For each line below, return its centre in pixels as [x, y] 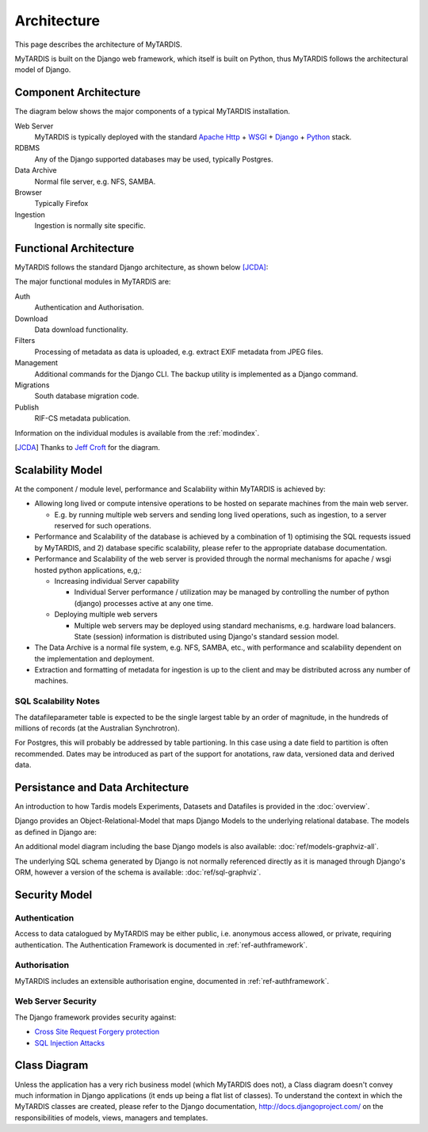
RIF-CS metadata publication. [82, 418]
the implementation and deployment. [94, 658]
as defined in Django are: [55, 832]
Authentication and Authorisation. [89, 307]
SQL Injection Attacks [70, 1042]
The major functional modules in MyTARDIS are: [93, 282]
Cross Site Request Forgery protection [97, 1032]
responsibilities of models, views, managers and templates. [111, 1118]
